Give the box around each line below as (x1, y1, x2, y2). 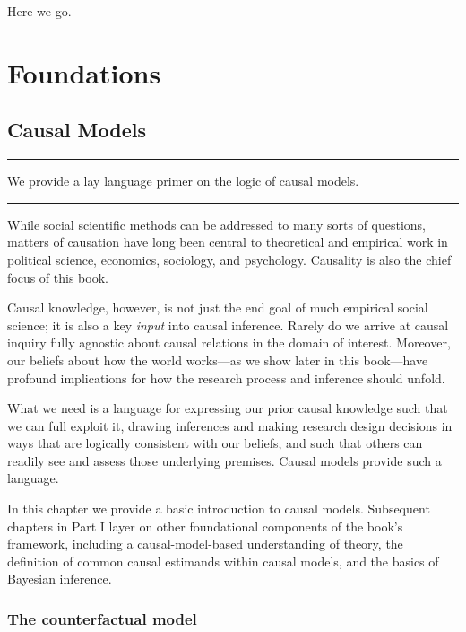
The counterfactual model (7, 607, 197, 629)
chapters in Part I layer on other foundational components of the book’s (7, 516, 403, 535)
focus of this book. (7, 268, 108, 286)
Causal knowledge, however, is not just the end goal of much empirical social (7, 298, 428, 317)
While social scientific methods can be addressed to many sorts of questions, (7, 215, 427, 233)
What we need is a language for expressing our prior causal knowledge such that (7, 399, 448, 417)
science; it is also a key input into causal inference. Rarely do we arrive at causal (7, 315, 449, 334)
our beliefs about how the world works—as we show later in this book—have (7, 350, 428, 369)
